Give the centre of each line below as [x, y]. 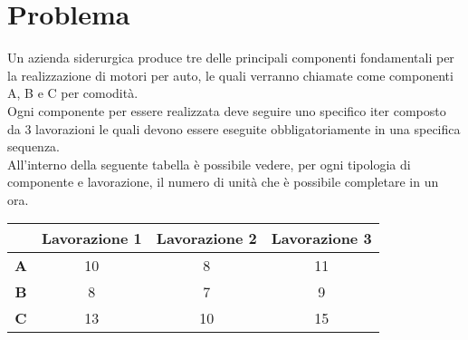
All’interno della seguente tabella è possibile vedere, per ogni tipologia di [209, 164]
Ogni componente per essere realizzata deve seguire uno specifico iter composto [227, 110]
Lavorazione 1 [91, 238]
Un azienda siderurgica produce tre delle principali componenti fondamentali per [231, 58]
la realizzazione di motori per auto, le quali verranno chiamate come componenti [230, 75]
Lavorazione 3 [321, 238]
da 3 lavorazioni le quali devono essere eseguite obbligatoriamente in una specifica [234, 128]
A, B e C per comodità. [73, 93]
